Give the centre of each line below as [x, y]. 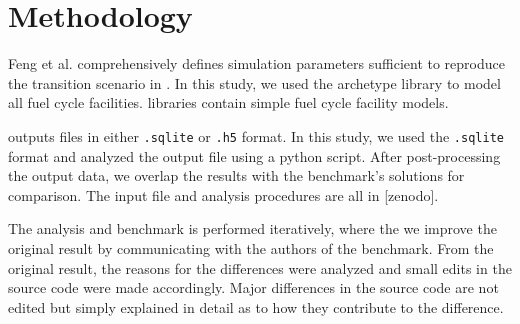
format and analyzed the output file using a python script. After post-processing [254, 155]
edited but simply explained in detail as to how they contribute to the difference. [256, 306]
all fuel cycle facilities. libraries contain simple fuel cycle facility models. [228, 102]
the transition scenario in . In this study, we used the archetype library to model [254, 82]
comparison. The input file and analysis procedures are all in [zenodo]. [223, 194]
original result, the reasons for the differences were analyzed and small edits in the [260, 267]
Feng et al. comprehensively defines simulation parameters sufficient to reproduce [256, 63]
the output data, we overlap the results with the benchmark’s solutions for [236, 175]
